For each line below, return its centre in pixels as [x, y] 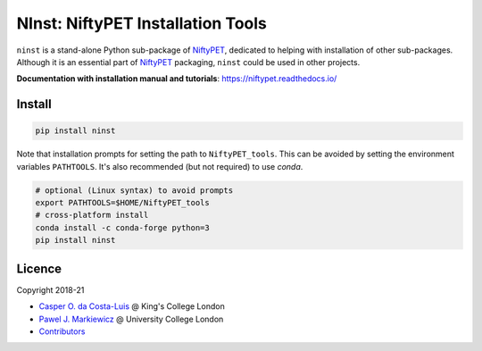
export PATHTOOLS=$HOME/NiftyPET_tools [122, 203]
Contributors [62, 331]
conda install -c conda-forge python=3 [122, 227]
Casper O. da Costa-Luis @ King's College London [132, 306]
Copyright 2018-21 [50, 289]
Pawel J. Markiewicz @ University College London [131, 319]
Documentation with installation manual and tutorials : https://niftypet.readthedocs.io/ [177, 79]
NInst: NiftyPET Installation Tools [142, 23]
